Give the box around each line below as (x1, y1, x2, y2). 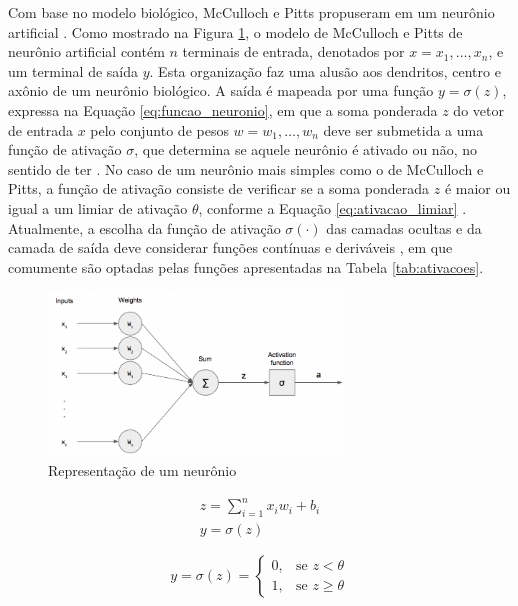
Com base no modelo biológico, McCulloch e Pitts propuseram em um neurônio (8, 2, 495, 22)
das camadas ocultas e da (326, 217, 482, 238)
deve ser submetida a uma (323, 119, 484, 140)
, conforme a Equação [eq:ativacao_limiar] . (198, 197, 467, 218)
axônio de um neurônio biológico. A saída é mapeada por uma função (8, 80, 434, 101)
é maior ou (444, 178, 511, 199)
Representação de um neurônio (48, 460, 237, 481)
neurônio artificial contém (8, 41, 165, 62)
